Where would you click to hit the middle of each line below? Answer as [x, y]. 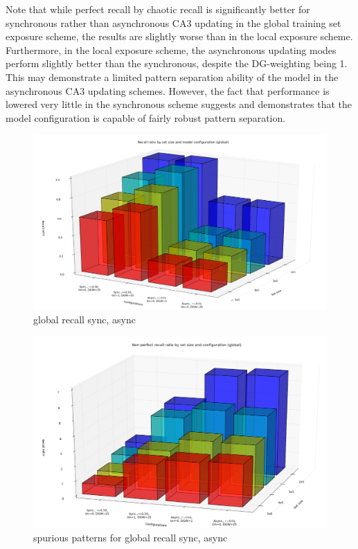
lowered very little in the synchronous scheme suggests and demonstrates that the [179, 104]
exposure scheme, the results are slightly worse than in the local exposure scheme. [179, 36]
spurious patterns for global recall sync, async [131, 538]
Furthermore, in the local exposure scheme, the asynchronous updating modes [171, 49]
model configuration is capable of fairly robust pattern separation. [146, 117]
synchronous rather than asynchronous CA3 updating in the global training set [173, 22]
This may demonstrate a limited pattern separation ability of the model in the [172, 76]
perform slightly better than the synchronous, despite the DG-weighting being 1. [177, 63]
